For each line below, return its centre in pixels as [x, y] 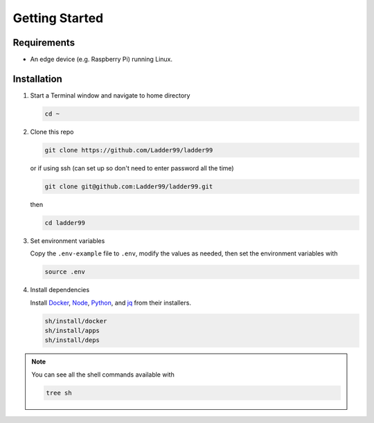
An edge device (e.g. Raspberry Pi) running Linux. [101, 60]
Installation [37, 79]
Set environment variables [68, 241]
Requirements [44, 43]
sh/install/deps [72, 340]
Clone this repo [52, 132]
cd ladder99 [65, 223]
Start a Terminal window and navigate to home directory [110, 95]
